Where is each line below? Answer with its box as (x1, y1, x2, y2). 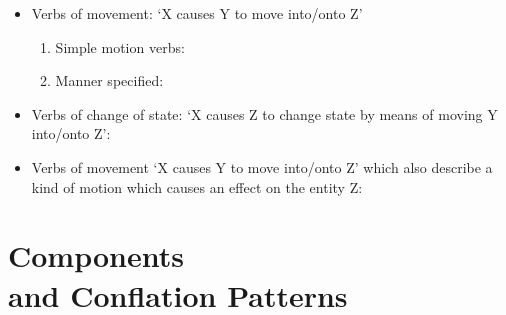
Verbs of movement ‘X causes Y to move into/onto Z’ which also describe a (31, 156, 493, 177)
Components (8, 235, 184, 276)
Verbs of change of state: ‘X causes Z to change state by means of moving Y (31, 103, 498, 124)
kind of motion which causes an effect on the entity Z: (31, 176, 363, 197)
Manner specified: (55, 70, 164, 91)
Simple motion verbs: (55, 36, 185, 57)
